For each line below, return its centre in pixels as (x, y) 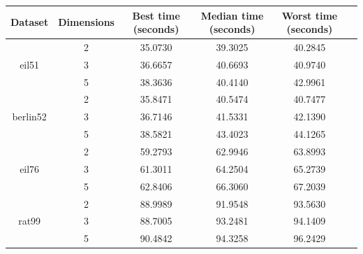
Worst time (310, 15)
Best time (156, 15)
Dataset (30, 22)
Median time (232, 15)
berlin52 (29, 117)
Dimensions (86, 22)
